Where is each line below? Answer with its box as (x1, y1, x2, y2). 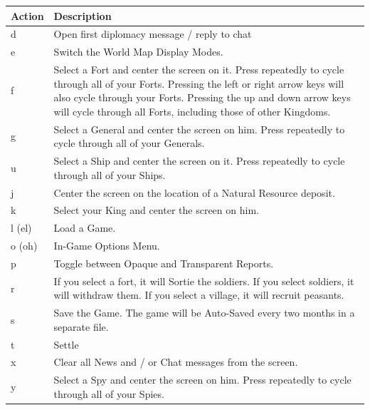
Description (53, 8, 112, 23)
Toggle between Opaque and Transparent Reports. (53, 255, 274, 270)
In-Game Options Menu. (53, 238, 160, 253)
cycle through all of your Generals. (53, 135, 205, 150)
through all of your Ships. (53, 167, 166, 182)
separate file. (53, 319, 109, 334)
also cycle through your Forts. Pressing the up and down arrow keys (53, 90, 351, 105)
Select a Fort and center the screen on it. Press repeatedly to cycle (53, 62, 344, 77)
